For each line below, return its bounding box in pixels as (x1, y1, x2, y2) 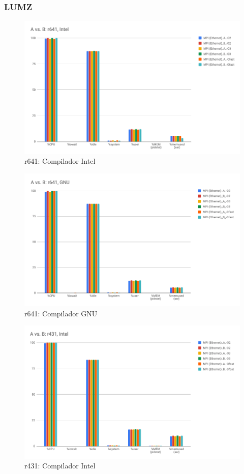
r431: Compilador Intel (24, 460, 96, 471)
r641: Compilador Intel (24, 156, 96, 166)
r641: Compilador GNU (24, 308, 98, 318)
